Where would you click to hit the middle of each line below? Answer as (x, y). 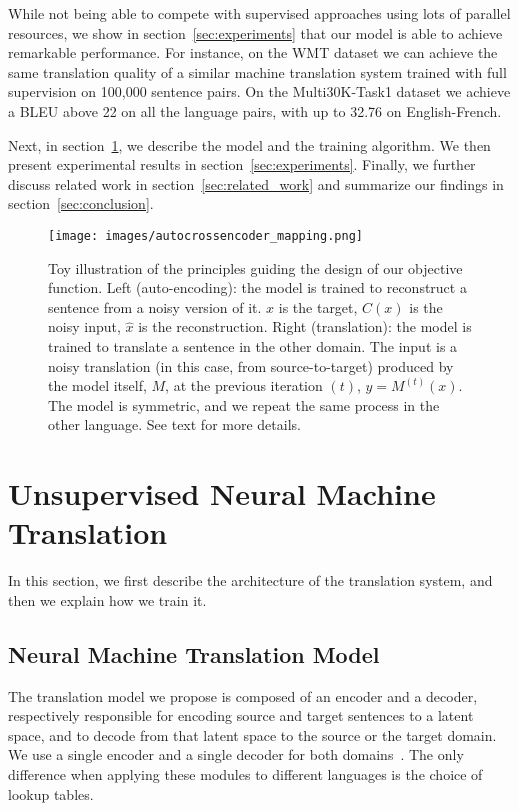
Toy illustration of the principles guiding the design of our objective (255, 267)
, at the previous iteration (244, 385)
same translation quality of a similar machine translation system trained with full (257, 71)
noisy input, (84, 326)
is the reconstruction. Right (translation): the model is (305, 326)
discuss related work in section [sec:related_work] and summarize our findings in (256, 183)
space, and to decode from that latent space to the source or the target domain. (252, 734)
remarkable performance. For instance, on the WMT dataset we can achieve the (253, 52)
